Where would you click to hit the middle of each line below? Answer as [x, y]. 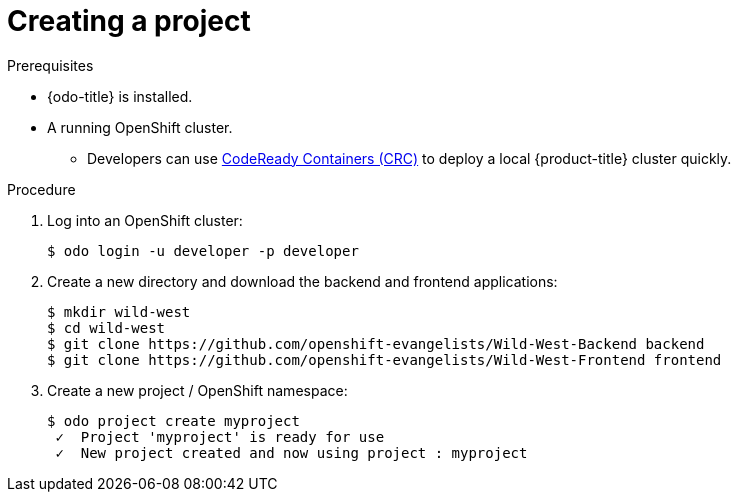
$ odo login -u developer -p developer [203, 250]
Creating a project [129, 21]
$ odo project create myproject [173, 420]
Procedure [41, 189]
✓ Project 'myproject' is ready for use [220, 436]
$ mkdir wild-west [119, 311]
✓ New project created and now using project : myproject [291, 452]
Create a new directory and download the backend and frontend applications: [302, 281]
